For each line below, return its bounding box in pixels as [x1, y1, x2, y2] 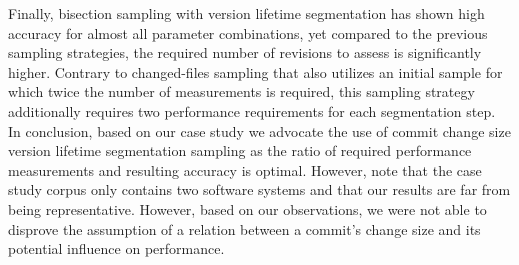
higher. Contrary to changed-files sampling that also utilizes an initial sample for [8, 61, 503, 82]
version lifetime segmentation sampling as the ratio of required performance [8, 140, 472, 161]
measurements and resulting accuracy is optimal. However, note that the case [8, 159, 482, 180]
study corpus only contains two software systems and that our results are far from [8, 179, 511, 200]
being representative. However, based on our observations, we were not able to [8, 198, 487, 219]
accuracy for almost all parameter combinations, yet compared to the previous [8, 22, 488, 43]
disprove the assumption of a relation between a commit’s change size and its [8, 218, 481, 239]
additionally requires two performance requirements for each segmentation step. [8, 100, 496, 121]
